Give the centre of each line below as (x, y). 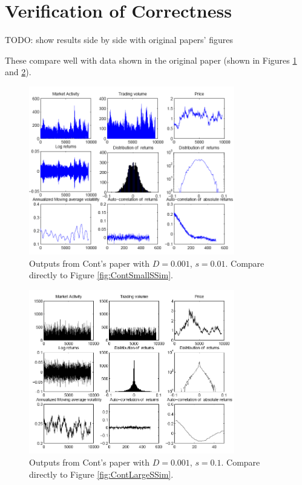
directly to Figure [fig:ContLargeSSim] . (101, 474)
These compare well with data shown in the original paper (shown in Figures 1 (151, 60)
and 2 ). (18, 72)
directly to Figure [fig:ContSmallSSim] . (101, 275)
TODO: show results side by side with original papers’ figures (119, 40)
